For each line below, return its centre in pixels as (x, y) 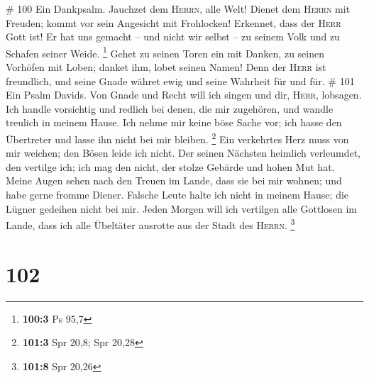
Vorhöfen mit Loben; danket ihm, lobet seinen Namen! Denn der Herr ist (166, 67)
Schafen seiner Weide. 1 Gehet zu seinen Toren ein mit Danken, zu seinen (165, 52)
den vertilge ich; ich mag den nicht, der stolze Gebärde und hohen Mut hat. (170, 166)
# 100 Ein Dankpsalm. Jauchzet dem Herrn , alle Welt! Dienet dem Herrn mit (178, 9)
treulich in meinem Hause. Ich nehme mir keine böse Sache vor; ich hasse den (174, 122)
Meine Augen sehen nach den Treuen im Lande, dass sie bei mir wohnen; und (174, 180)
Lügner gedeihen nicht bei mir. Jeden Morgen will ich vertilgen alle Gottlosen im (181, 208)
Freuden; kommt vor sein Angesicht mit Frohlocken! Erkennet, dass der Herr (174, 22)
